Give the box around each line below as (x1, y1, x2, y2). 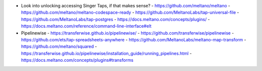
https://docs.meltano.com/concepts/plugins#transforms (21, 57, 133, 63)
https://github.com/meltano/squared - (21, 44, 97, 50)
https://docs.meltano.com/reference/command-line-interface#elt (21, 23, 152, 29)
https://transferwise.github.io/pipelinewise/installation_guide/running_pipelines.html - (21, 50, 192, 56)
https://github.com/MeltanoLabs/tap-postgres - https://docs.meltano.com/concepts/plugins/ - (21, 16, 210, 22)
